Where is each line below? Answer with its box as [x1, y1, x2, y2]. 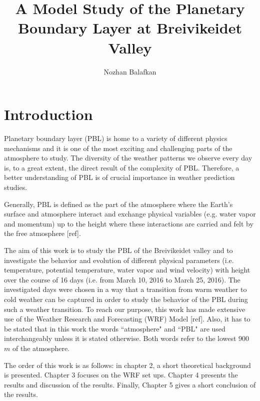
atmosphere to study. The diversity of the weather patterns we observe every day [4, 152, 252, 163]
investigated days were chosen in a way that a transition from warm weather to [4, 284, 247, 294]
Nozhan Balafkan [103, 66, 156, 76]
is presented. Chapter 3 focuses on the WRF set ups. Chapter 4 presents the [4, 369, 238, 380]
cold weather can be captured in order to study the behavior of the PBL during [4, 293, 248, 304]
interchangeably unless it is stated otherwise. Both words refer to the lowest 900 [4, 333, 249, 343]
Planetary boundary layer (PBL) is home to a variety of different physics [4, 133, 227, 143]
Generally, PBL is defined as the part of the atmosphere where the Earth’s [4, 198, 233, 209]
